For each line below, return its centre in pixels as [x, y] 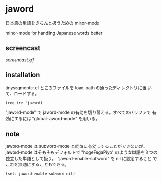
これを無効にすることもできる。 [37, 164]
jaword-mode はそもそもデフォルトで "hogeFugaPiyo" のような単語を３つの [81, 152]
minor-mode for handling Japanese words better [54, 33]
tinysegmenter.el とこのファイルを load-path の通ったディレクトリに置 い [79, 87]
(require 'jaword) [24, 103]
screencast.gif [20, 60]
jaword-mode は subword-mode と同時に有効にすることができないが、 [76, 146]
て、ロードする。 [23, 93]
